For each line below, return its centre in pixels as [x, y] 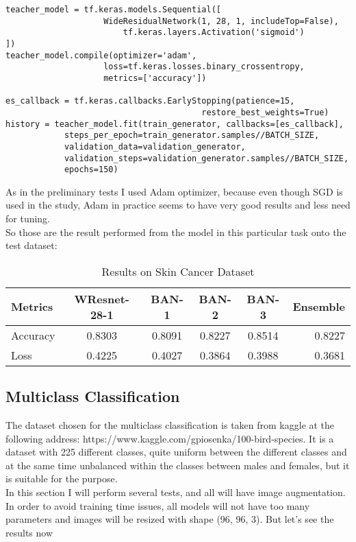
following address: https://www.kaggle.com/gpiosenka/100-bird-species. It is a [170, 438]
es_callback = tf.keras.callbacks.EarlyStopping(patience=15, [150, 101]
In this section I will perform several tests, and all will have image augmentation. [176, 492]
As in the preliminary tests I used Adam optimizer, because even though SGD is [174, 191]
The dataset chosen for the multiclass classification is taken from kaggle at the [170, 425]
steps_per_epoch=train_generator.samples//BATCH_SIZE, [192, 135]
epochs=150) [91, 170]
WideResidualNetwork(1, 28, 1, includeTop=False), [221, 21]
